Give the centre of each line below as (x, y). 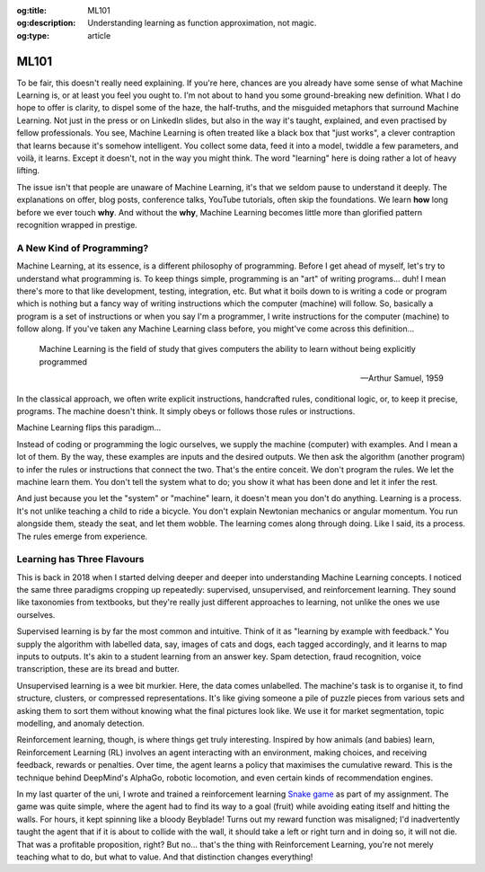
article (99, 35)
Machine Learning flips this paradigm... (89, 427)
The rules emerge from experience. (82, 536)
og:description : (46, 23)
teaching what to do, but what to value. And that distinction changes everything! (165, 857)
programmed (63, 361)
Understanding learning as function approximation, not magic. (202, 23)
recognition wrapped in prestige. (77, 225)
